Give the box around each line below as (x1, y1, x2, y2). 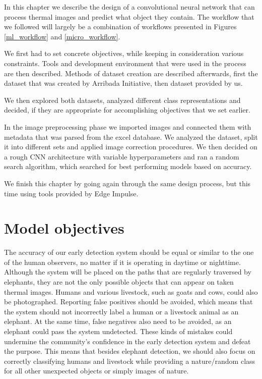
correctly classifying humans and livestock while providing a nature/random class (4, 355, 255, 366)
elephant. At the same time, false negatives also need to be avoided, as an (4, 316, 232, 327)
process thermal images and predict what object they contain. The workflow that (4, 11, 254, 22)
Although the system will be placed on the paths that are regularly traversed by (4, 266, 251, 277)
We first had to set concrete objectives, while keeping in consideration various (4, 48, 244, 59)
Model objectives (4, 218, 124, 238)
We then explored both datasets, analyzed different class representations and (4, 94, 241, 105)
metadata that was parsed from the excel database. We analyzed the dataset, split (4, 131, 258, 142)
